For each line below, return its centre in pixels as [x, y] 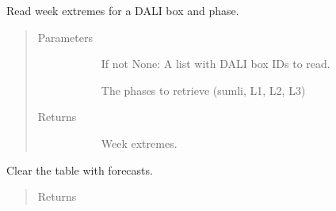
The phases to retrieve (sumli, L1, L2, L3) [203, 90]
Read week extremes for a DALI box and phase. [123, 10]
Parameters [65, 37]
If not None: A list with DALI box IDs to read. [216, 64]
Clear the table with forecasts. [80, 170]
